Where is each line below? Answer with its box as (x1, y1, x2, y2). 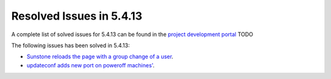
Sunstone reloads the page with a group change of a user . (26, 53, 174, 61)
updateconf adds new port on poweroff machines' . (26, 61, 155, 69)
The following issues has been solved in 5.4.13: (11, 42, 130, 49)
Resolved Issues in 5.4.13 (11, 9, 143, 23)
